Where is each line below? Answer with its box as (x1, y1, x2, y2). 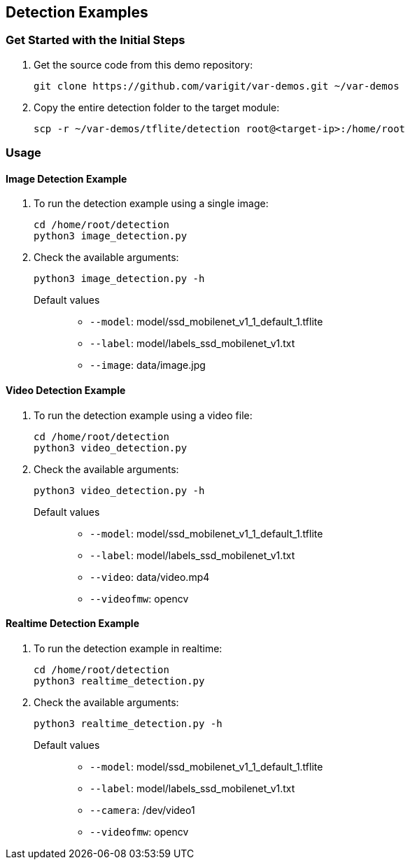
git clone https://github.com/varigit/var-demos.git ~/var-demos (34, 80, 400, 92)
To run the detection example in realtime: (34, 642, 222, 654)
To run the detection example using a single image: (34, 197, 269, 210)
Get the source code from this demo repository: (34, 58, 253, 71)
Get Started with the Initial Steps (6, 33, 185, 48)
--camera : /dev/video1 (90, 803, 195, 816)
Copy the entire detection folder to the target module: (34, 101, 280, 113)
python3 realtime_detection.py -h (34, 717, 222, 729)
